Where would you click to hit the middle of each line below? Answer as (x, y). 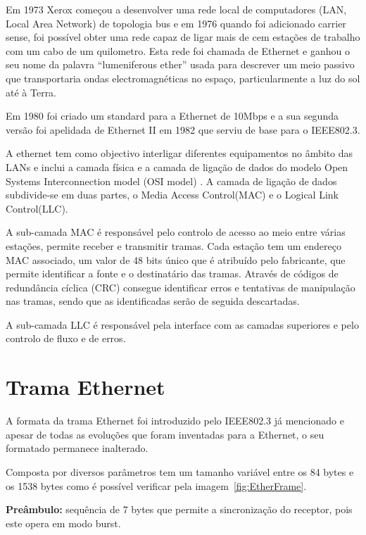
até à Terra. (31, 92)
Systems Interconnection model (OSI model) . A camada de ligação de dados (171, 181)
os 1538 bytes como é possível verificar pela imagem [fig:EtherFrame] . (156, 485)
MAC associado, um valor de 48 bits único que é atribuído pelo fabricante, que (176, 259)
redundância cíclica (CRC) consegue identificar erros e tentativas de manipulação (181, 287)
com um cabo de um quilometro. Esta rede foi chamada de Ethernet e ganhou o (178, 50)
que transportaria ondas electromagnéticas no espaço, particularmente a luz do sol (183, 78)
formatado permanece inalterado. (77, 448)
